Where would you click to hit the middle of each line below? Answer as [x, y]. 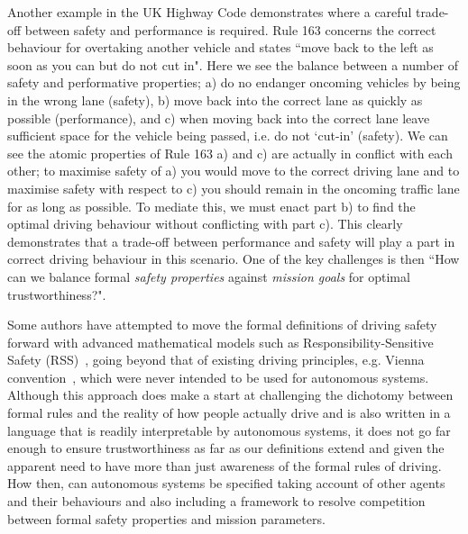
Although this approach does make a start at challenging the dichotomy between [230, 395]
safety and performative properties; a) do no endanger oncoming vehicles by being [234, 82]
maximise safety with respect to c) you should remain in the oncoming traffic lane [234, 188]
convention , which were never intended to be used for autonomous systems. [218, 377]
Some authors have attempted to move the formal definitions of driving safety [222, 325]
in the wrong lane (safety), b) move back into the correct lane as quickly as [215, 100]
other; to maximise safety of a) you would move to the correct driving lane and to [234, 171]
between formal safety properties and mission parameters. [166, 518]
